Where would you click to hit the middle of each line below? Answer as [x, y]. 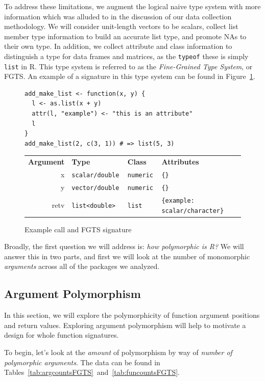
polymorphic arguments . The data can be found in [82, 362]
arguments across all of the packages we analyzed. [82, 266]
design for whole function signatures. [62, 335]
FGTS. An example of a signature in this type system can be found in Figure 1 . [130, 76]
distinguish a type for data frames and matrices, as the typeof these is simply [126, 56]
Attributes [180, 162]
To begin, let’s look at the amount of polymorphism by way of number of [118, 352]
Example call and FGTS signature [78, 229]
